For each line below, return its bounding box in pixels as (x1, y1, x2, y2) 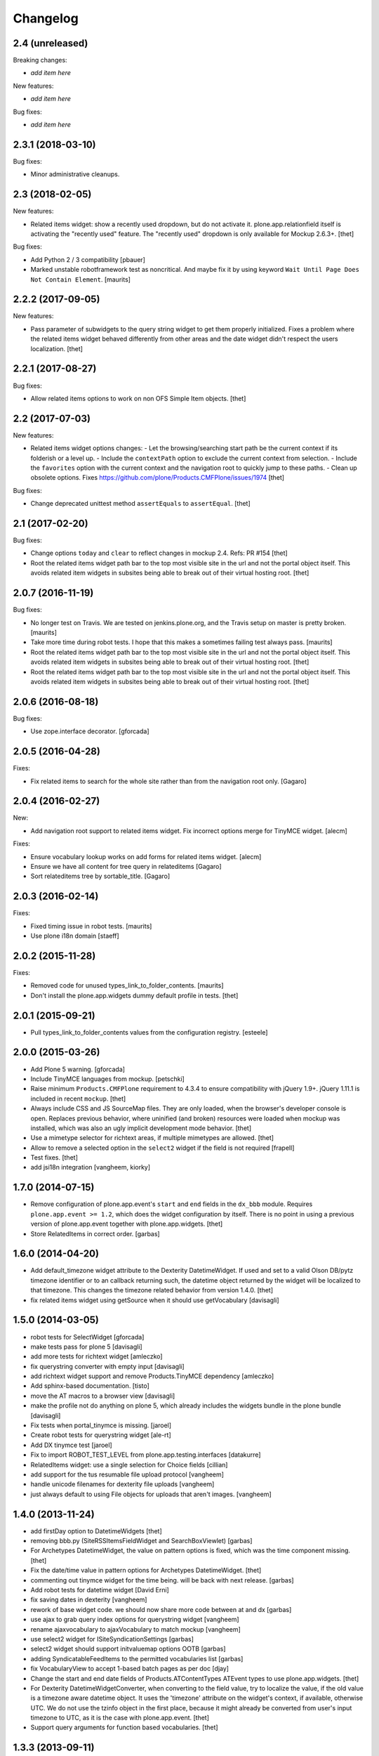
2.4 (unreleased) (13, 37, 88, 49)
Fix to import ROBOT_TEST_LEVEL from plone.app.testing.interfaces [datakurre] (30, 1450, 261, 1459)
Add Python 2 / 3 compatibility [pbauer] (30, 255, 145, 263)
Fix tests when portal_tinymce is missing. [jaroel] (30, 1421, 172, 1429)
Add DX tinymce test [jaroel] (30, 1441, 112, 1449)
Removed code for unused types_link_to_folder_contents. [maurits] (30, 981, 224, 990)
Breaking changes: (13, 56, 67, 65)
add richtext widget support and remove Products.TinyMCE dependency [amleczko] (30, 1372, 274, 1380)
